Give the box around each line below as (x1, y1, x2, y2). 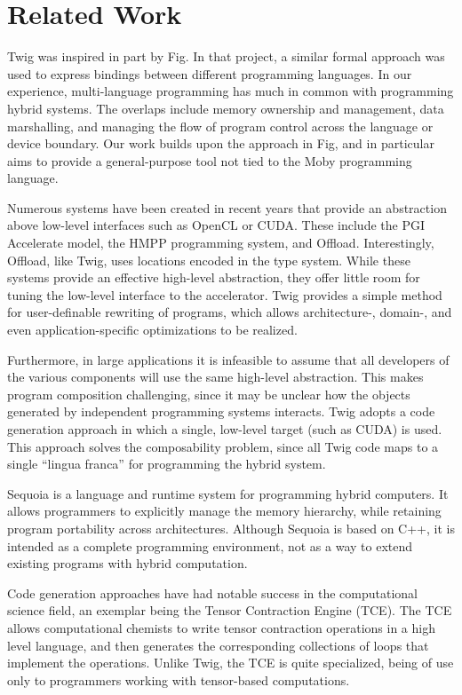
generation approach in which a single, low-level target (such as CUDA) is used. (7, 420, 442, 438)
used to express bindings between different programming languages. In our (7, 64, 412, 83)
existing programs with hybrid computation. (7, 554, 248, 573)
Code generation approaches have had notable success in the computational (7, 583, 418, 602)
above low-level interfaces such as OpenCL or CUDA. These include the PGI (7, 216, 426, 234)
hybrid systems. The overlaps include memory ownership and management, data (7, 99, 444, 117)
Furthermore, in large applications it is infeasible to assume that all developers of (7, 350, 450, 368)
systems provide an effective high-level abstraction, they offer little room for (7, 268, 420, 287)
